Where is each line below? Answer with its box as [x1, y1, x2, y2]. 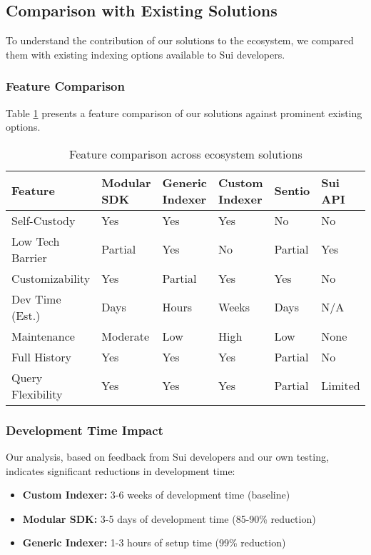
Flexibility [11, 385, 63, 402]
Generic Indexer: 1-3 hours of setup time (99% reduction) [22, 535, 286, 550]
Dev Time [11, 290, 61, 307]
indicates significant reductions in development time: [6, 463, 235, 478]
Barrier [11, 249, 47, 266]
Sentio [274, 182, 310, 199]
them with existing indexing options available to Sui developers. [6, 46, 285, 61]
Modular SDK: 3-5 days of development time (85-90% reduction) [22, 511, 316, 526]
